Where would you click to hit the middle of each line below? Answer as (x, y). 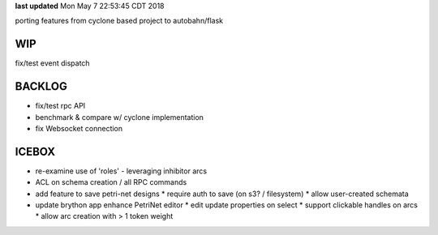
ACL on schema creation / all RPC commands (111, 182)
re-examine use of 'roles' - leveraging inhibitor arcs (121, 171)
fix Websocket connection (79, 128)
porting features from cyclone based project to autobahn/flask (119, 21)
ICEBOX (35, 151)
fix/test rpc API (60, 106)
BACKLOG (41, 86)
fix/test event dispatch (52, 63)
